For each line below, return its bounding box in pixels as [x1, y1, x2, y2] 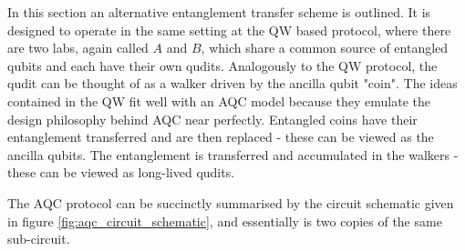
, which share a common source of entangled [201, 38, 449, 57]
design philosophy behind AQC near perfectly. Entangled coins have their [7, 109, 418, 128]
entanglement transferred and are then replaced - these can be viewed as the [7, 127, 434, 146]
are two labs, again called [7, 38, 149, 57]
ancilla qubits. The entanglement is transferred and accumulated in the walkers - [7, 145, 459, 164]
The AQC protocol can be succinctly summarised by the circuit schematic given [7, 193, 454, 212]
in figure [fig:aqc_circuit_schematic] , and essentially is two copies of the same [7, 211, 442, 230]
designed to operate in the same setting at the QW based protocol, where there [7, 20, 451, 39]
